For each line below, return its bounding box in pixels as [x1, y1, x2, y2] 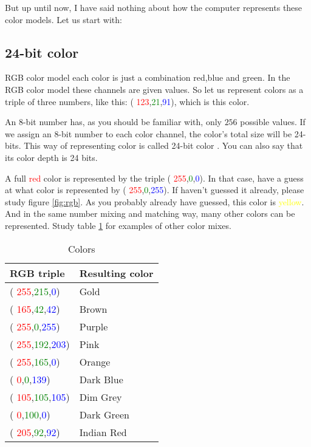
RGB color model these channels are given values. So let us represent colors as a [5, 83, 304, 95]
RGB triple [10, 265, 65, 280]
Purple [79, 319, 108, 333]
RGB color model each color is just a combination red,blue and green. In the [5, 71, 290, 84]
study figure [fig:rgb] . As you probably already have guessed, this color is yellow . [5, 195, 304, 208]
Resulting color [79, 265, 154, 280]
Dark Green [79, 407, 129, 421]
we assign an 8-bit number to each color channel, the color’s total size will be [5, 127, 292, 140]
